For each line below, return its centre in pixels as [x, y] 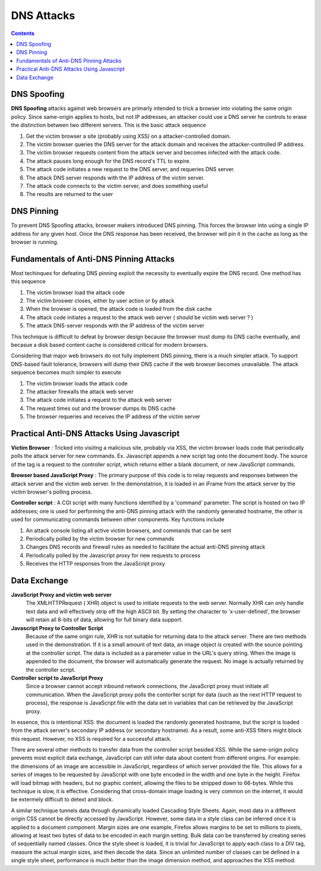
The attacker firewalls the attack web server [80, 392]
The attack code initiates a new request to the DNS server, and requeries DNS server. [130, 169]
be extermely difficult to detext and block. [62, 800]
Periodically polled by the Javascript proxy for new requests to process [113, 555]
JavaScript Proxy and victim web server [62, 595]
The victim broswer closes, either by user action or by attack [100, 301]
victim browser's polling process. [51, 492]
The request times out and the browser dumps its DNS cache [101, 408]
